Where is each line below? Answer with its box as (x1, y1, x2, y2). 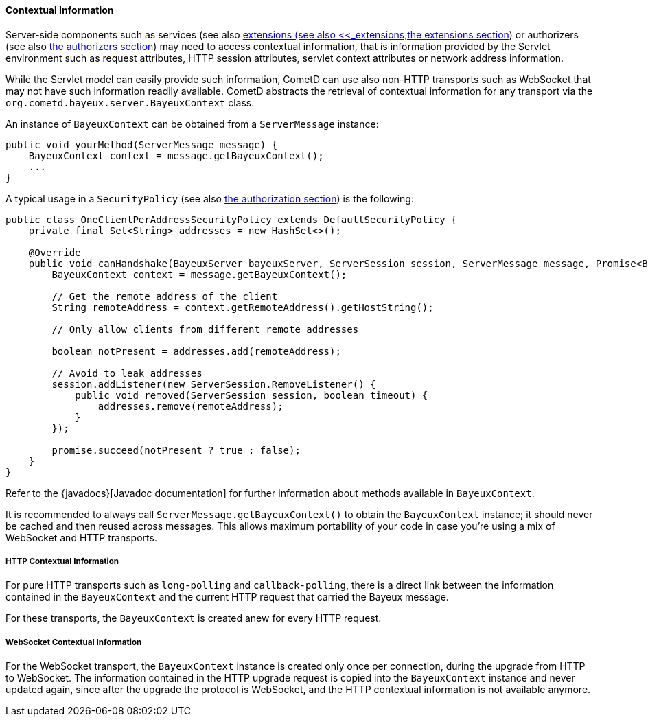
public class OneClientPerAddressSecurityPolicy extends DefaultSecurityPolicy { (5, 213, 457, 225)
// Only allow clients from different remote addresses (51, 323, 359, 335)
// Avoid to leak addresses (51, 367, 202, 379)
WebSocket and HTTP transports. (5, 531, 157, 544)
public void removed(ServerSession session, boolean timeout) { (75, 389, 428, 401)
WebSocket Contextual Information (5, 637, 142, 647)
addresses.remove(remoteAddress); (97, 400, 283, 412)
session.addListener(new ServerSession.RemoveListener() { (51, 378, 376, 390)
